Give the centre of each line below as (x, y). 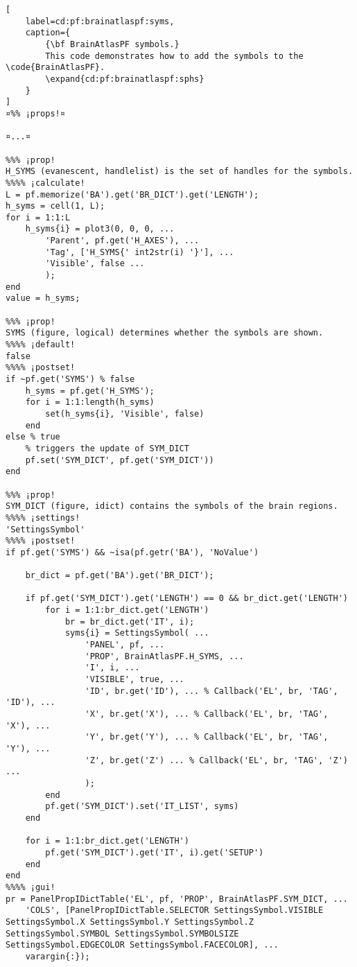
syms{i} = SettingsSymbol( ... (137, 633)
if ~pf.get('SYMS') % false (70, 379)
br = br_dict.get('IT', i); (130, 621)
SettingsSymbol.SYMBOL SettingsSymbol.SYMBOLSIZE (122, 933)
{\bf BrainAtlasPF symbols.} (112, 44)
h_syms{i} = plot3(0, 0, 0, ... (100, 229)
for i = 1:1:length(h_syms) (90, 402)
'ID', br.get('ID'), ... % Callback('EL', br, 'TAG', (211, 691)
